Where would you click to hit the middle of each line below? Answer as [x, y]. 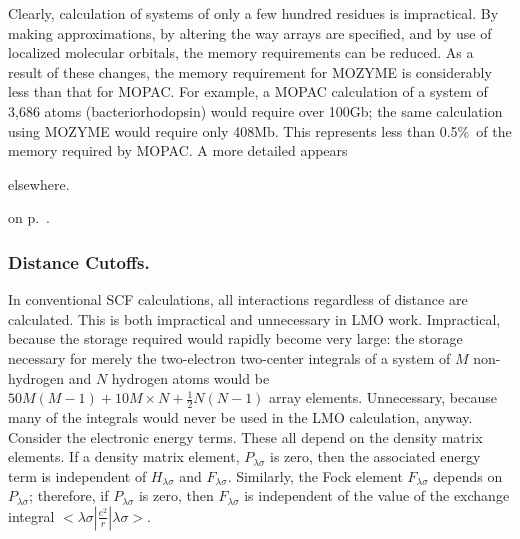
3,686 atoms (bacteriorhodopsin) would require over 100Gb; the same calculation [255, 110]
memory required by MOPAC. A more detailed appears [178, 150]
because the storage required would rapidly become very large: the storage [235, 338]
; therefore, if [69, 495]
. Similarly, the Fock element [315, 475]
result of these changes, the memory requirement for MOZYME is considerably [250, 71]
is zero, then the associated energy [375, 456]
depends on [468, 475]
